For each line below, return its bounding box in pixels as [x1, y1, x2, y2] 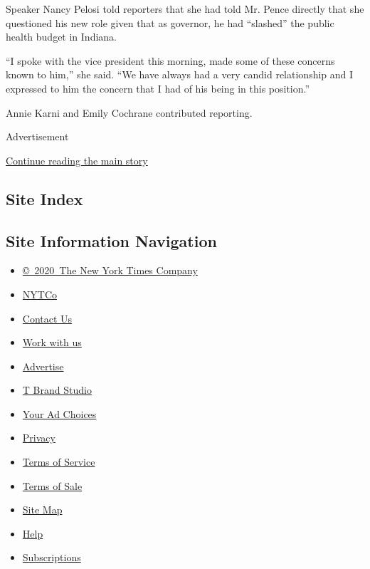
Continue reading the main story [6, 152, 148, 167]
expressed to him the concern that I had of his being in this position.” [6, 80, 310, 95]
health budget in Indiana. [6, 29, 117, 44]
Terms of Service [22, 454, 95, 469]
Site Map [22, 502, 63, 517]
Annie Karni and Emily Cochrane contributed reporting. [6, 105, 253, 120]
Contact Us [22, 310, 73, 325]
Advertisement [6, 129, 69, 144]
